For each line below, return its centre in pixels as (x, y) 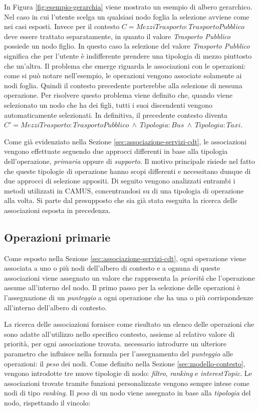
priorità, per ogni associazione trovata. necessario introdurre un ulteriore (115, 344)
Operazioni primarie (57, 237)
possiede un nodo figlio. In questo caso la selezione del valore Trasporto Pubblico (127, 46)
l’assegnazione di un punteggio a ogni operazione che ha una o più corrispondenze (129, 297)
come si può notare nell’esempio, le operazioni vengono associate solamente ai (123, 75)
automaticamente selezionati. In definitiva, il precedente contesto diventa (116, 115)
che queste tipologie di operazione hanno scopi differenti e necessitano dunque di (127, 171)
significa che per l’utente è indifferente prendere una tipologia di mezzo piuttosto (128, 55)
